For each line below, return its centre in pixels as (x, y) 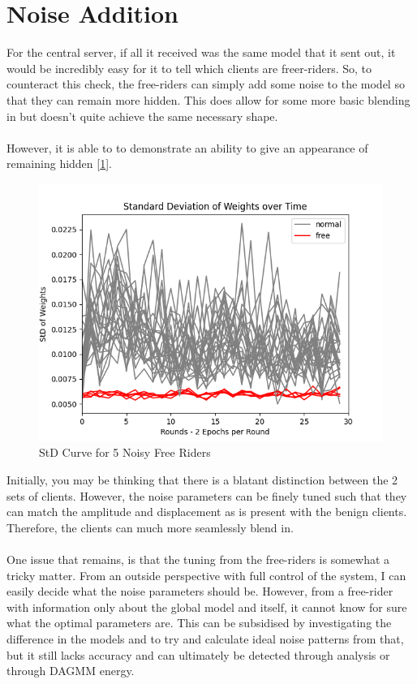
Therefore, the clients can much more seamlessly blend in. (150, 527)
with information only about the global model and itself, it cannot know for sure (207, 607)
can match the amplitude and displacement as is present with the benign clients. (207, 512)
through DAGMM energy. (71, 671)
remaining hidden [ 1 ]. (59, 163)
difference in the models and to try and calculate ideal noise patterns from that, (205, 639)
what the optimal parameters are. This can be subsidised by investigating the (199, 623)
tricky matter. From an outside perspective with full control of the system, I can (206, 575)
